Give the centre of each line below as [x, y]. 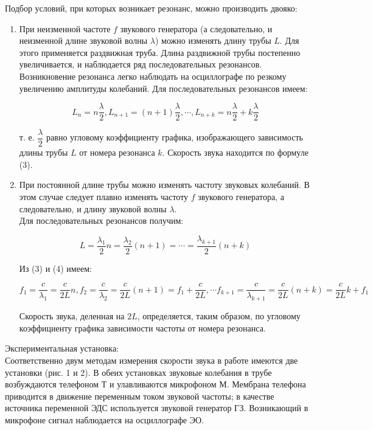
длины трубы [44, 152]
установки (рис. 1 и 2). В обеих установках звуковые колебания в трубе [138, 372]
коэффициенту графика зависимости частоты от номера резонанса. [142, 328]
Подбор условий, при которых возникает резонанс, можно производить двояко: [151, 8]
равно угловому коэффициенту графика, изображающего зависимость [175, 137]
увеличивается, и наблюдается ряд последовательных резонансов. [141, 64]
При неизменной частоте [65, 28]
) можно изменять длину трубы [213, 40]
